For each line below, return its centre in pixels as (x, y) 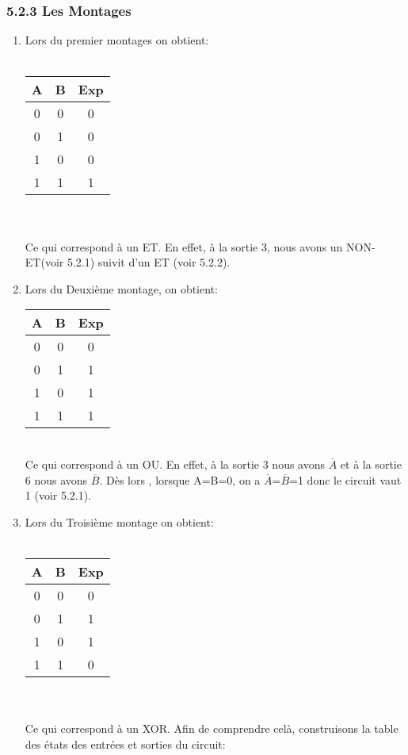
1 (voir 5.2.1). (58, 495)
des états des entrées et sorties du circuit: (125, 744)
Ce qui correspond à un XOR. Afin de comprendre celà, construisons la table (212, 728)
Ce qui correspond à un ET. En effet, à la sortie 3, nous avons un (184, 246)
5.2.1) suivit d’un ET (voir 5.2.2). (149, 262)
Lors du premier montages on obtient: (117, 40)
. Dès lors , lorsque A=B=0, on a (180, 479)
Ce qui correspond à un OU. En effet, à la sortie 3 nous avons (175, 464)
